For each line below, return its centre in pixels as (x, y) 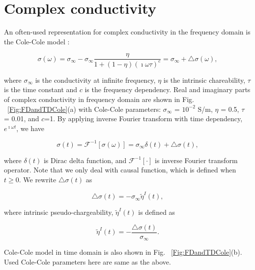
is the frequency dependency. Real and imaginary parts (168, 89)
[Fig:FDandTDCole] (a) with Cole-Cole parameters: (84, 109)
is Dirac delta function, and (85, 160)
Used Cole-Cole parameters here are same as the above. (87, 261)
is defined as (157, 212)
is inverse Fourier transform (196, 160)
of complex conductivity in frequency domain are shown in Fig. (99, 99)
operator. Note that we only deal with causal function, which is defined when (120, 170)
